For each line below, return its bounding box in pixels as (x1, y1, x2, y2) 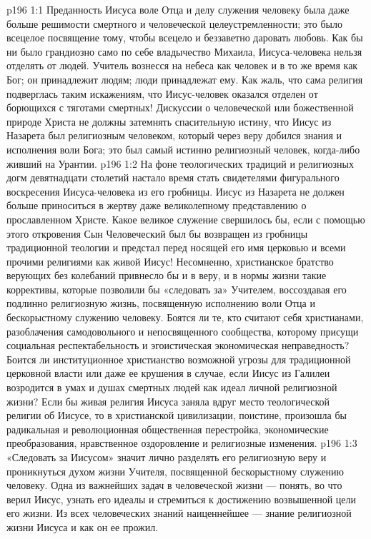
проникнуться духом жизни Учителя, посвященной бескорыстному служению (6, 463, 345, 478)
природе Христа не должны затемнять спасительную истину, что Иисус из (6, 114, 332, 129)
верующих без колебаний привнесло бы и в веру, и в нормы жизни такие (6, 268, 327, 283)
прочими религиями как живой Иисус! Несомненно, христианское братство (6, 253, 334, 268)
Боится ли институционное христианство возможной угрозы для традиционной (6, 351, 351, 366)
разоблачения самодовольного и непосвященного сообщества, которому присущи (6, 323, 359, 338)
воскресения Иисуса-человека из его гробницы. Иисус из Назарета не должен (6, 183, 345, 198)
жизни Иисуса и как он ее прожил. (6, 519, 159, 534)
